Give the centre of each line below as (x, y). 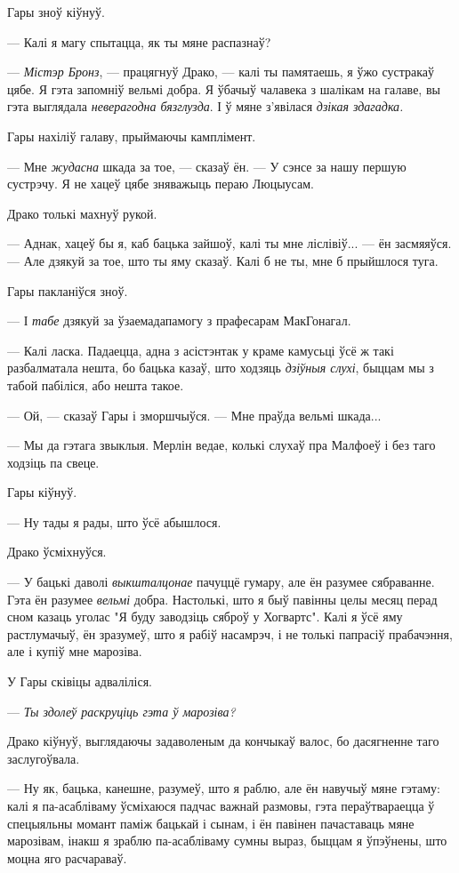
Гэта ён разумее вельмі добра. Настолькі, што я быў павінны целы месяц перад (222, 599)
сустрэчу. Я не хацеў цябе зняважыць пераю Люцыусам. (161, 184)
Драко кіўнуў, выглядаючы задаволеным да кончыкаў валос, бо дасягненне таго (223, 741)
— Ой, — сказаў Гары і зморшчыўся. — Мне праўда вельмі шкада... (194, 415)
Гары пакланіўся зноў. (68, 290)
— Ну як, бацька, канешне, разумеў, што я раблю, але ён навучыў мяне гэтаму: (224, 788)
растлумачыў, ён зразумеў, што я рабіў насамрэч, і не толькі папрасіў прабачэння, (230, 633)
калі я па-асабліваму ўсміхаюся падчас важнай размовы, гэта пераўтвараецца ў (221, 805)
